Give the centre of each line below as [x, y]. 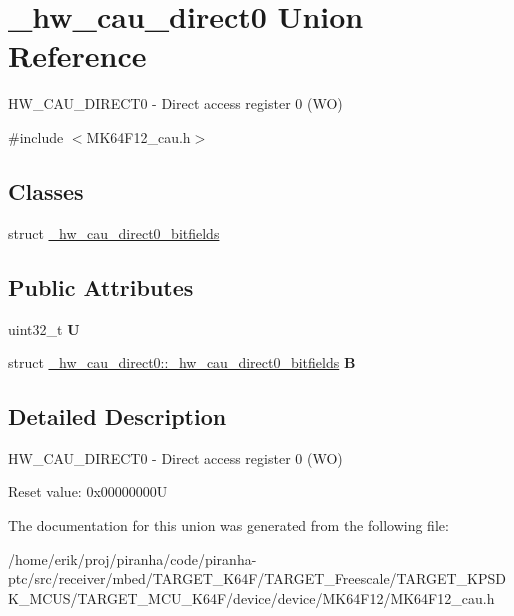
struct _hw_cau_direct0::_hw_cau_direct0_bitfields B [182, 362]
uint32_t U [44, 328]
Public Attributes [101, 286]
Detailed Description [117, 416]
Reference [77, 55]
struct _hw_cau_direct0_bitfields [114, 232]
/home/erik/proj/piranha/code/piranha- [132, 558]
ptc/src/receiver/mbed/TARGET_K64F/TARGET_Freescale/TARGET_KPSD [257, 578]
